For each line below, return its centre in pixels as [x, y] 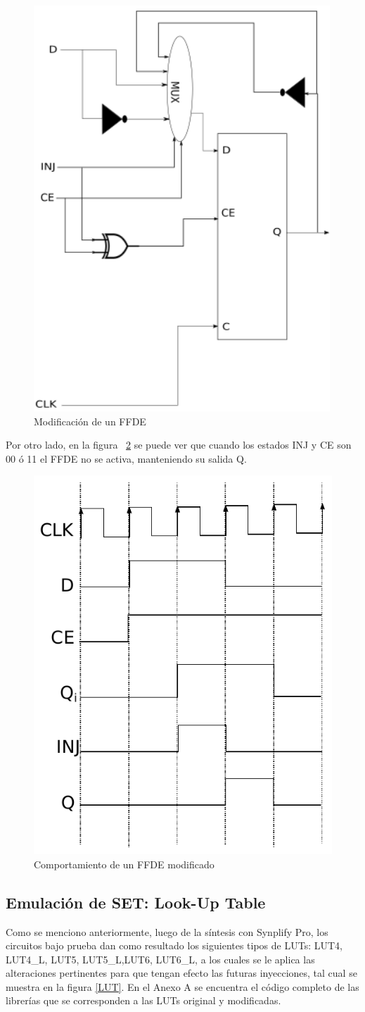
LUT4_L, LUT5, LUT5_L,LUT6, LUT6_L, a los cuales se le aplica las [160, 959]
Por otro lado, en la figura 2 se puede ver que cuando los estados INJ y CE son [179, 445]
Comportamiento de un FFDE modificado [124, 864]
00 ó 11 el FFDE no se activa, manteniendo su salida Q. [126, 458]
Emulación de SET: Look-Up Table [136, 902]
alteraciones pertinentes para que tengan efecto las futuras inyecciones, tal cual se [181, 973]
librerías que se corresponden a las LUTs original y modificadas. [143, 1000]
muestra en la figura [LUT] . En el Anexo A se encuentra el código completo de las [182, 986]
